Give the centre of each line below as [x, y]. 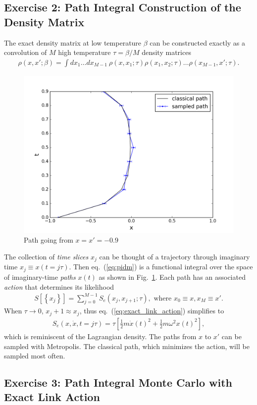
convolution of [26, 52]
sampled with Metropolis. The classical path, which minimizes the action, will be [127, 346]
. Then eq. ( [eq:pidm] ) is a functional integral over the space [161, 267]
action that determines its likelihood [59, 286]
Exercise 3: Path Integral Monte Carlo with [118, 382]
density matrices [166, 52]
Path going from [49, 240]
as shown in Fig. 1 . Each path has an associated [172, 277]
